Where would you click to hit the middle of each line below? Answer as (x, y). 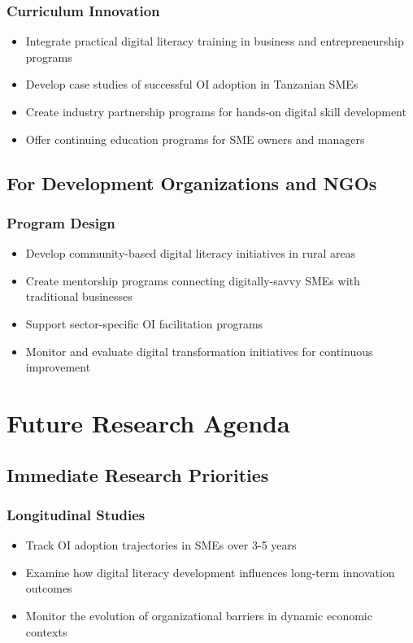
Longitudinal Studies (76, 514)
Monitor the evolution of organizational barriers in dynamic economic (199, 615)
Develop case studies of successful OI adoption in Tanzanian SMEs (192, 84)
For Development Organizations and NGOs (192, 182)
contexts (46, 631)
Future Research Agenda (148, 422)
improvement (58, 367)
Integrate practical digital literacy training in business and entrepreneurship (215, 41)
